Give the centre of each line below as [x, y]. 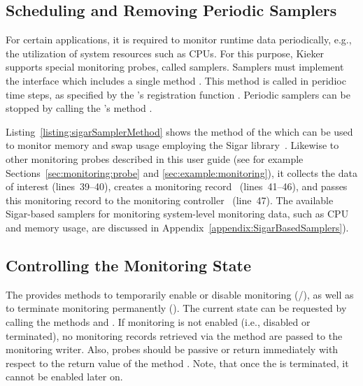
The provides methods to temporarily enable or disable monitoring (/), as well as [180, 294]
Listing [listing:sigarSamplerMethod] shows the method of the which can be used [179, 131]
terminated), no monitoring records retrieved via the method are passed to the [174, 335]
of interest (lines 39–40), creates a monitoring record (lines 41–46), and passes [177, 186]
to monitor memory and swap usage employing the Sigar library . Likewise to [172, 145]
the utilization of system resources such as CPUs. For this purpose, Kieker [165, 53]
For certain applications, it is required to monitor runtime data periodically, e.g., [179, 40]
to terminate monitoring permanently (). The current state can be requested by [176, 308]
